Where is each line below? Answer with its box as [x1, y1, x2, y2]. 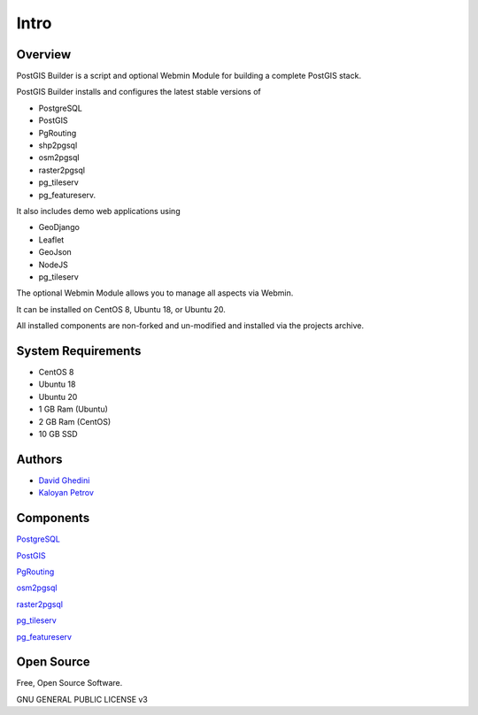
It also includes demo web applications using [16, 205, 181, 216]
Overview [16, 47, 72, 62]
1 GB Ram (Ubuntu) [38, 404, 108, 415]
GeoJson [38, 247, 73, 258]
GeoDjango [38, 222, 80, 233]
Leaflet [38, 234, 65, 245]
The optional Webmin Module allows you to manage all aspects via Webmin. [16, 288, 294, 298]
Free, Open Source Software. [16, 678, 123, 688]
